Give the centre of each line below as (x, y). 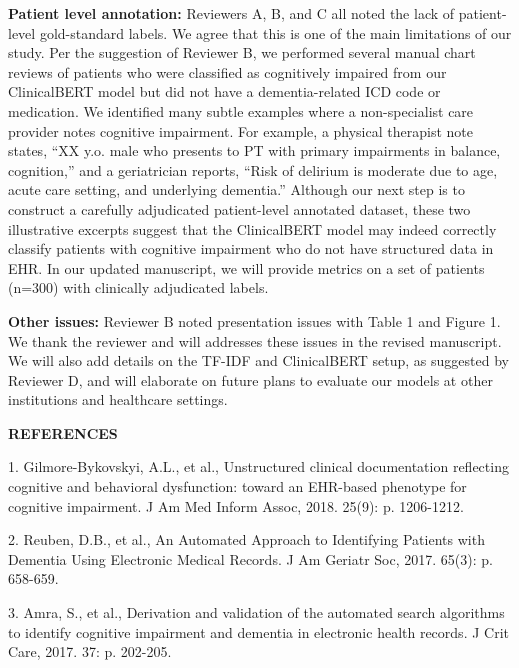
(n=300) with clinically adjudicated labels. (138, 287)
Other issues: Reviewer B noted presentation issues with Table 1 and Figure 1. (254, 320)
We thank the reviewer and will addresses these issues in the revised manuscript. (255, 340)
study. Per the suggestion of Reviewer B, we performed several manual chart (242, 52)
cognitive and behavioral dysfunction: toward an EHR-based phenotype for (237, 486)
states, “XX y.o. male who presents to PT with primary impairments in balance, (254, 150)
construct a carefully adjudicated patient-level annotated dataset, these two (239, 208)
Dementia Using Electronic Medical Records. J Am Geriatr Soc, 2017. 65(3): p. (250, 558)
